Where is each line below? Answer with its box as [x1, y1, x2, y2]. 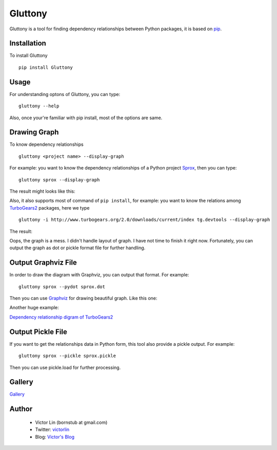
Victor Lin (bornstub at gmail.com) [35, 419, 108, 425]
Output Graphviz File [9, 258, 77, 267]
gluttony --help [18, 103, 60, 109]
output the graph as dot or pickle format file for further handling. [9, 245, 146, 251]
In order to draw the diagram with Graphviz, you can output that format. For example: [9, 272, 189, 278]
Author [9, 405, 33, 414]
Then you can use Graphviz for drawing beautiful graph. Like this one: [9, 295, 157, 302]
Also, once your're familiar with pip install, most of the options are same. [9, 115, 163, 121]
